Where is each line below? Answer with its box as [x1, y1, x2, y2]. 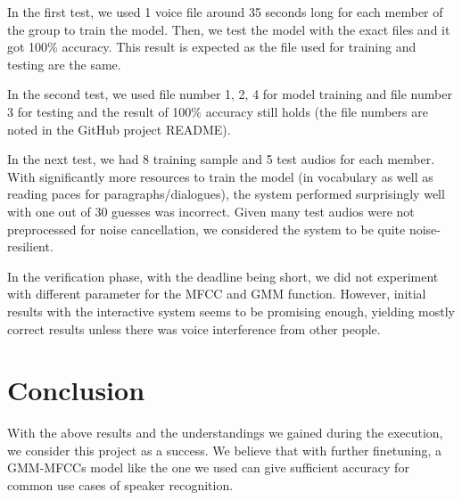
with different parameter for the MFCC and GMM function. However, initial [7, 284, 426, 303]
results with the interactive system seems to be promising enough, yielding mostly [7, 301, 455, 320]
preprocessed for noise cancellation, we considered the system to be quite [7, 219, 406, 238]
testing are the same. [7, 54, 121, 73]
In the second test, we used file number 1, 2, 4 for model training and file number [7, 85, 452, 103]
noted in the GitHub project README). [7, 119, 231, 138]
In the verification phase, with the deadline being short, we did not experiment [7, 266, 439, 285]
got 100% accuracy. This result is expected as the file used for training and [7, 37, 417, 56]
